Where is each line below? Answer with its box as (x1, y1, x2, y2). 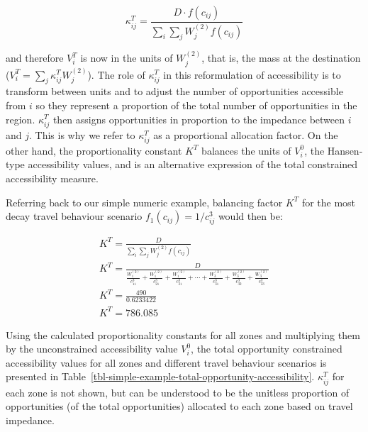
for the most (301, 194, 356, 209)
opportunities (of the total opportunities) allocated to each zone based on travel (6, 399, 353, 414)
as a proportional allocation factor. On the (153, 127, 338, 142)
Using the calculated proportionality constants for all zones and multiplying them (6, 327, 360, 342)
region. (6, 111, 35, 126)
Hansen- (327, 143, 363, 157)
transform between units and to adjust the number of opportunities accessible (6, 84, 343, 99)
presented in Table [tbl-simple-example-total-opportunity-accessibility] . (6, 369, 315, 384)
